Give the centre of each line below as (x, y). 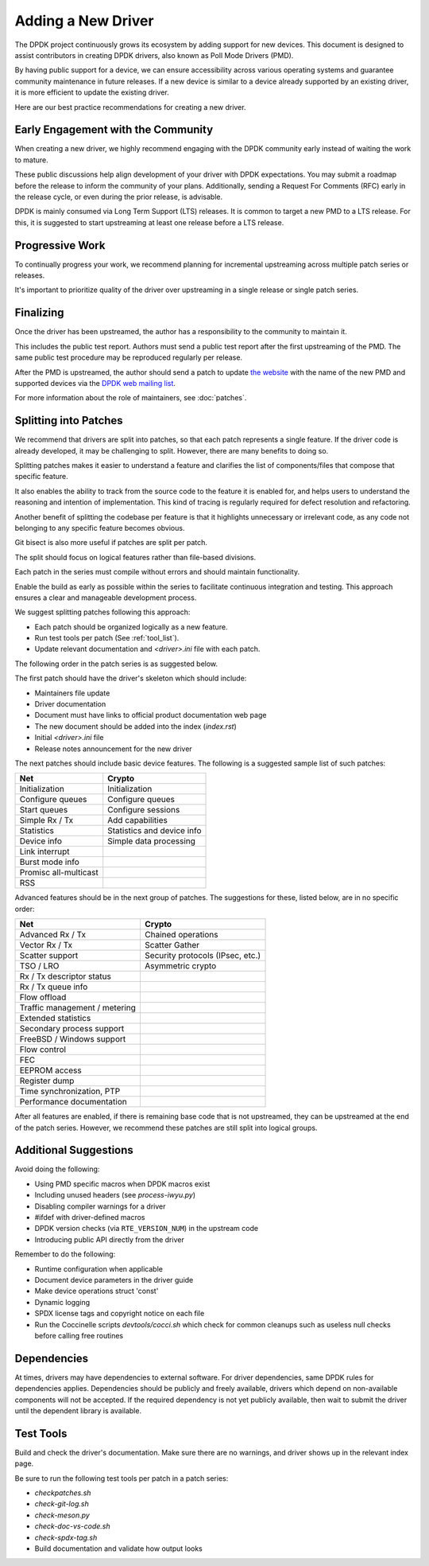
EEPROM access (51, 1070)
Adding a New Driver (84, 21)
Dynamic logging (62, 1302)
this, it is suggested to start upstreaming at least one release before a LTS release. (149, 222)
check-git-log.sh (62, 1504)
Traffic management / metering (78, 1008)
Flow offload (43, 997)
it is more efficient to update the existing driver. (92, 92)
